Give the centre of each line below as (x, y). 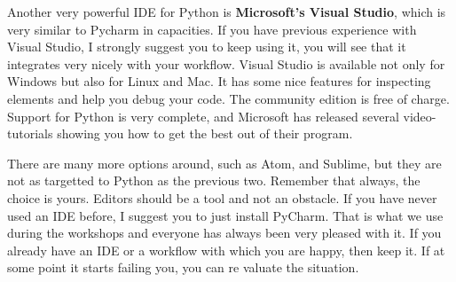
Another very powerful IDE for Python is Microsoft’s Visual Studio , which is (227, 12)
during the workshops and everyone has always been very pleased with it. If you (224, 233)
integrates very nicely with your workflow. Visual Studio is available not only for (226, 63)
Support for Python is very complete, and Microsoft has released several (203, 116)
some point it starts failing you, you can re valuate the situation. (183, 267)
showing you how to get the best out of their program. (205, 133)
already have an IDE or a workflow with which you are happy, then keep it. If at (226, 250)
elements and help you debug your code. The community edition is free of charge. (228, 98)
